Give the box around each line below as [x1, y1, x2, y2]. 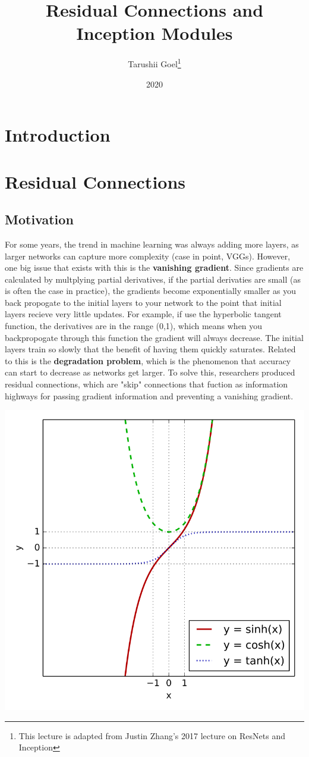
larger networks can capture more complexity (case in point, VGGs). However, [5, 249, 291, 262]
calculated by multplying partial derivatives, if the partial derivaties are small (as [5, 273, 301, 285]
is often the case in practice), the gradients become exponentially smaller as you [5, 284, 297, 297]
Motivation [5, 210, 74, 229]
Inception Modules [76, 21, 233, 45]
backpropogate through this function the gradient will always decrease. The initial [5, 331, 304, 343]
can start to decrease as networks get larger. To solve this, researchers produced [5, 366, 295, 378]
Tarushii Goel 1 [128, 56, 181, 70]
